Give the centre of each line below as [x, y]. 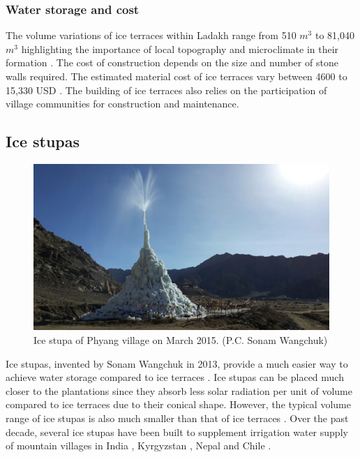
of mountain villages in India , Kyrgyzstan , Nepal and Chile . [138, 445]
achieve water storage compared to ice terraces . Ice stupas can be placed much [175, 377]
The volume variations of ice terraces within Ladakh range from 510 [151, 35]
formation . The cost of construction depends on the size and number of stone [172, 62]
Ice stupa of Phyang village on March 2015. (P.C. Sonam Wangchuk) [181, 340]
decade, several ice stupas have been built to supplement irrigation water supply [177, 432]
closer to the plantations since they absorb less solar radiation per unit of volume [179, 390]
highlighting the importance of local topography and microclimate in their [180, 48]
